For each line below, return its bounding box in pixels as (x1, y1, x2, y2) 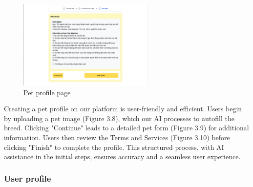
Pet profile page (23, 87, 71, 97)
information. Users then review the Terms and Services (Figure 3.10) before (4, 132, 230, 142)
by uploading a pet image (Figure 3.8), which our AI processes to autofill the (4, 113, 234, 123)
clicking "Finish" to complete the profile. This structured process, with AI (4, 142, 224, 152)
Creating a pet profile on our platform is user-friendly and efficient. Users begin (4, 104, 242, 114)
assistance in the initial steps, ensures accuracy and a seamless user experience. (4, 151, 241, 162)
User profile (4, 172, 51, 184)
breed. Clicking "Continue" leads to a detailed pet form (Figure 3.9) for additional (4, 123, 249, 133)
